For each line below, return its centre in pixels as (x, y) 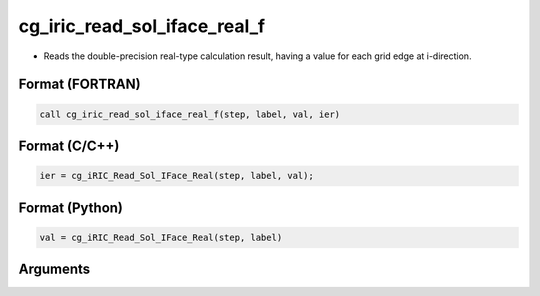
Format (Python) (71, 207)
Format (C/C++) (69, 145)
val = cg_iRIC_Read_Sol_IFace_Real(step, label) (161, 237)
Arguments (54, 269)
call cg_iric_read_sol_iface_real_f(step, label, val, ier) (190, 114)
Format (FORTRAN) (79, 84)
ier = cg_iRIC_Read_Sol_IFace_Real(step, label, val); (176, 176)
